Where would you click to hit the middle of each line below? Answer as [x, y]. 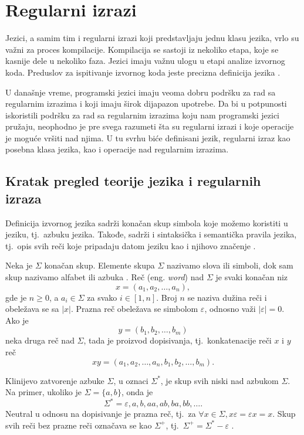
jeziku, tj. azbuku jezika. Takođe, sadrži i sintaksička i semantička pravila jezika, [151, 234]
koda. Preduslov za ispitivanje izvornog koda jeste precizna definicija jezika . [143, 72]
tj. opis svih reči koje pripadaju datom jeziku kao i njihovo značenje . [131, 245]
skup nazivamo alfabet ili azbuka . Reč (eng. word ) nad [105, 277]
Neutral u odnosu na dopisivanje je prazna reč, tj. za [101, 414]
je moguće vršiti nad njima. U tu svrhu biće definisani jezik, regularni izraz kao [148, 137]
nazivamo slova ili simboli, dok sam [230, 265]
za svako [102, 297]
